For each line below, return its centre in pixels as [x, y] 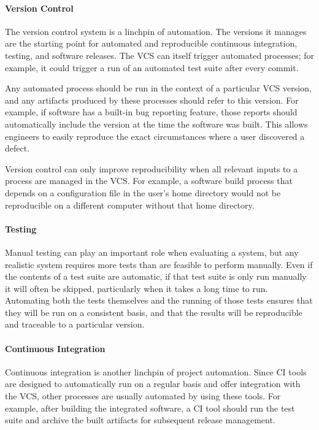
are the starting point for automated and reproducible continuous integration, [151, 43]
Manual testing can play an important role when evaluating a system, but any [152, 252]
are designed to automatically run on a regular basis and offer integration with [153, 384]
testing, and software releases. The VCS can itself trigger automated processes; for [160, 55]
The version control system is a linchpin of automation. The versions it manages [156, 31]
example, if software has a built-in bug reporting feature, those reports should [151, 112]
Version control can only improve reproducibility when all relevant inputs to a [152, 168]
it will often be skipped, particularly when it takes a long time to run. [136, 288]
